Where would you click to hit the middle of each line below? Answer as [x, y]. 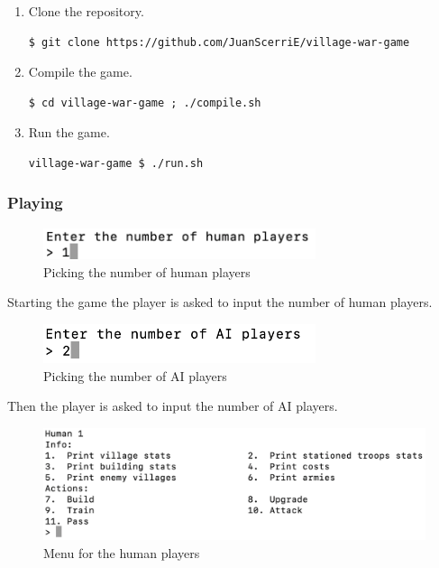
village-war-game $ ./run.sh [116, 163]
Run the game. [69, 132]
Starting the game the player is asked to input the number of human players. [220, 302]
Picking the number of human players [147, 271]
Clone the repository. [86, 11]
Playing [35, 203]
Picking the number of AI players [135, 375]
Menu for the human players [122, 552]
